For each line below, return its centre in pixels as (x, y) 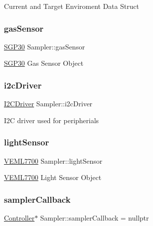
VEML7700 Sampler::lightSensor (53, 160)
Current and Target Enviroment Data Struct (72, 6)
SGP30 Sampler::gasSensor (44, 46)
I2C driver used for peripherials (52, 120)
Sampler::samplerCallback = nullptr (95, 218)
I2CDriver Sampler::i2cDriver (48, 104)
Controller (19, 218)
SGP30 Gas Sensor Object (44, 63)
